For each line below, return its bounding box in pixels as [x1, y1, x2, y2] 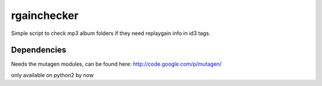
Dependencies [11, 45, 67, 55]
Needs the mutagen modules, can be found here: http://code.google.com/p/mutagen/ [11, 60, 222, 68]
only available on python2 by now [11, 71, 94, 78]
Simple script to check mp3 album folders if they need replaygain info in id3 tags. [11, 30, 211, 37]
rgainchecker [11, 9, 79, 22]
